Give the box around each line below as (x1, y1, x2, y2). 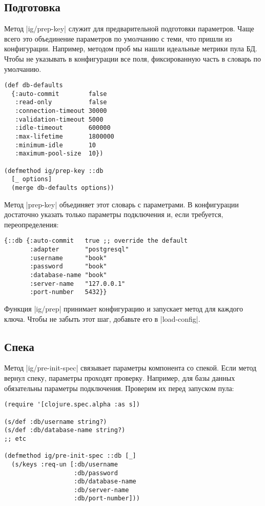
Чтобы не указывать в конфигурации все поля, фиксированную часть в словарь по (4, 53, 261, 64)
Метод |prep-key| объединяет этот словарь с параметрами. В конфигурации (4, 199, 239, 209)
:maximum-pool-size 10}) (15, 150, 104, 158)
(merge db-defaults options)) (11, 184, 114, 192)
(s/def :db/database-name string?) (4, 426, 126, 434)
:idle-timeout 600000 (15, 124, 111, 132)
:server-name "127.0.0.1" (30, 280, 126, 287)
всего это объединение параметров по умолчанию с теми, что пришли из (4, 33, 232, 44)
